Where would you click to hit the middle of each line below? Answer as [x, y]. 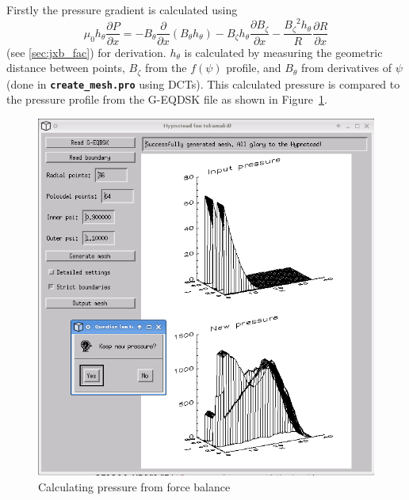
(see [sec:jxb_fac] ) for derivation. [86, 52]
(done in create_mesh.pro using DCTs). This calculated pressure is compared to [203, 83]
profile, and [254, 68]
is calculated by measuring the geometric [283, 52]
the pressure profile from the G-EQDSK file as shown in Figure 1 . [167, 99]
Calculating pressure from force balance [134, 486]
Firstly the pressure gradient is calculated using [122, 9]
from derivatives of [346, 68]
